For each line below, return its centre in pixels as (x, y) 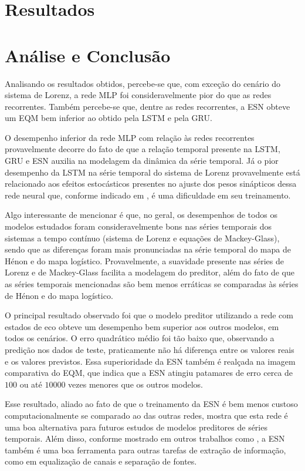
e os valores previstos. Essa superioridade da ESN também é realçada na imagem (150, 361)
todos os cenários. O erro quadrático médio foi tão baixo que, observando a (140, 338)
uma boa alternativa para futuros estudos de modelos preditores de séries (136, 427)
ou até (31, 384)
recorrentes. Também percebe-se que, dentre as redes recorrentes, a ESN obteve (148, 106)
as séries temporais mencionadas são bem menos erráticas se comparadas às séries (152, 284)
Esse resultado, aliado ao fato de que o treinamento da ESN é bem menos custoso (151, 404)
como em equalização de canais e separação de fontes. (101, 461)
